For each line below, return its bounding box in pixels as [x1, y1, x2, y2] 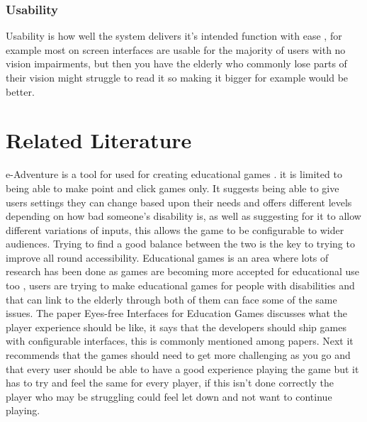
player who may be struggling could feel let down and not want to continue [6, 389, 332, 404]
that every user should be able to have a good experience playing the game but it [6, 361, 359, 376]
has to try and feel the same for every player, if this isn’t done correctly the [6, 375, 334, 390]
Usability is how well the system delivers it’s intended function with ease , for [6, 28, 342, 43]
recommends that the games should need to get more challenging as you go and [6, 348, 351, 362]
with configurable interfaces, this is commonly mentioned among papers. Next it [6, 333, 354, 348]
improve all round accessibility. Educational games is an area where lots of [6, 250, 329, 265]
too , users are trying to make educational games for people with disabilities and [6, 278, 355, 293]
